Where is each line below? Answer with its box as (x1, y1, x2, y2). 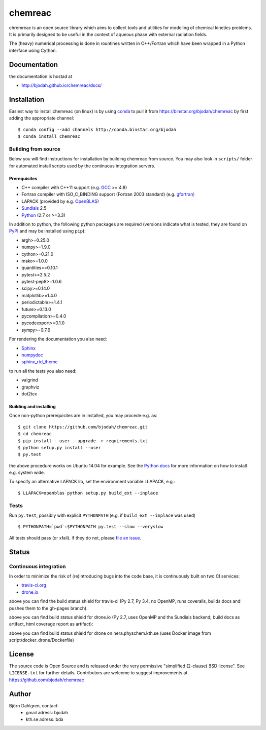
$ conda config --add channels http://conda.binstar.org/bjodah (18, 126, 177, 132)
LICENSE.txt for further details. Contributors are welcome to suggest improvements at (9, 670, 188, 676)
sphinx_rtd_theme (21, 359, 58, 365)
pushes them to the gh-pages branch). (9, 605, 88, 611)
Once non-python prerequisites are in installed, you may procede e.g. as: (9, 413, 158, 419)
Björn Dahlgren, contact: (9, 702, 59, 708)
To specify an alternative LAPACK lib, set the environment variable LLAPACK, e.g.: (9, 479, 175, 485)
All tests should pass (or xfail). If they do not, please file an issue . (9, 535, 141, 540)
